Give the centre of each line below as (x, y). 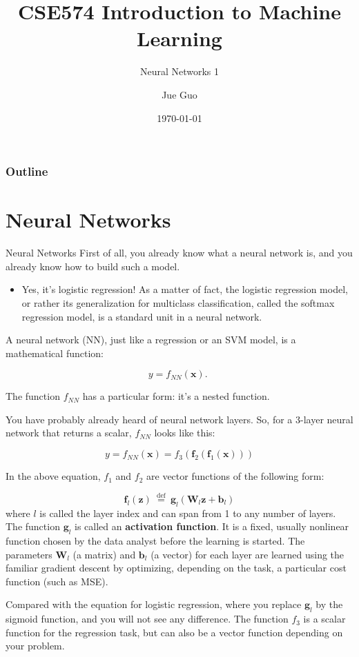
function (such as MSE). (57, 581)
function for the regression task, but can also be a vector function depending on (174, 632)
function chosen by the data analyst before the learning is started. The (155, 541)
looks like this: (185, 433)
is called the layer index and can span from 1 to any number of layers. (188, 513)
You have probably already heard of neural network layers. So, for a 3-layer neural (179, 419)
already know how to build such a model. (93, 266)
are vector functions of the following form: (235, 476)
